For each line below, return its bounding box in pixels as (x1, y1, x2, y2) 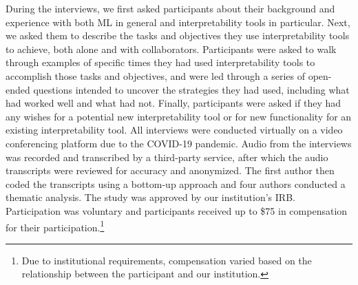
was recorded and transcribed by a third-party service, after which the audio (6, 149, 328, 164)
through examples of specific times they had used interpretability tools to (6, 55, 315, 70)
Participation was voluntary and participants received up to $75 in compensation (6, 203, 348, 218)
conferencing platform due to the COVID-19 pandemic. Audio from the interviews (6, 136, 352, 150)
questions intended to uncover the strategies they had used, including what (33, 82, 350, 96)
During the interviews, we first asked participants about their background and (6, 1, 335, 15)
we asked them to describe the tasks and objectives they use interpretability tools (6, 28, 350, 43)
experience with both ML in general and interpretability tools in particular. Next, (6, 14, 350, 29)
